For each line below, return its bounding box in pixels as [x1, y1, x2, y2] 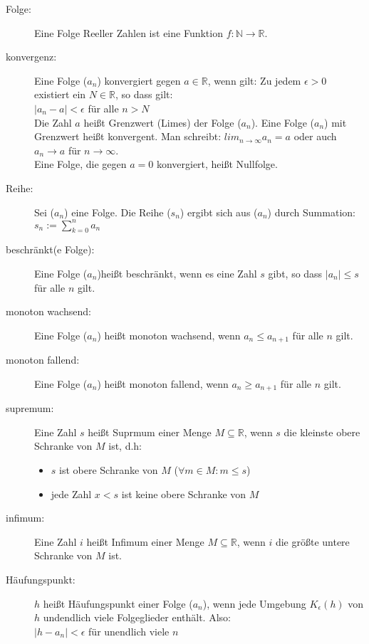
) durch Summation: [267, 204, 355, 219]
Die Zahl [34, 115, 72, 130]
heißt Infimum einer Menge [86, 534, 204, 549]
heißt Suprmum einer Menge [88, 424, 212, 439]
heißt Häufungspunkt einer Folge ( [43, 596, 193, 611]
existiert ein [34, 87, 86, 102]
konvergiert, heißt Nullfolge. [156, 157, 278, 171]
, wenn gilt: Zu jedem [207, 73, 301, 88]
